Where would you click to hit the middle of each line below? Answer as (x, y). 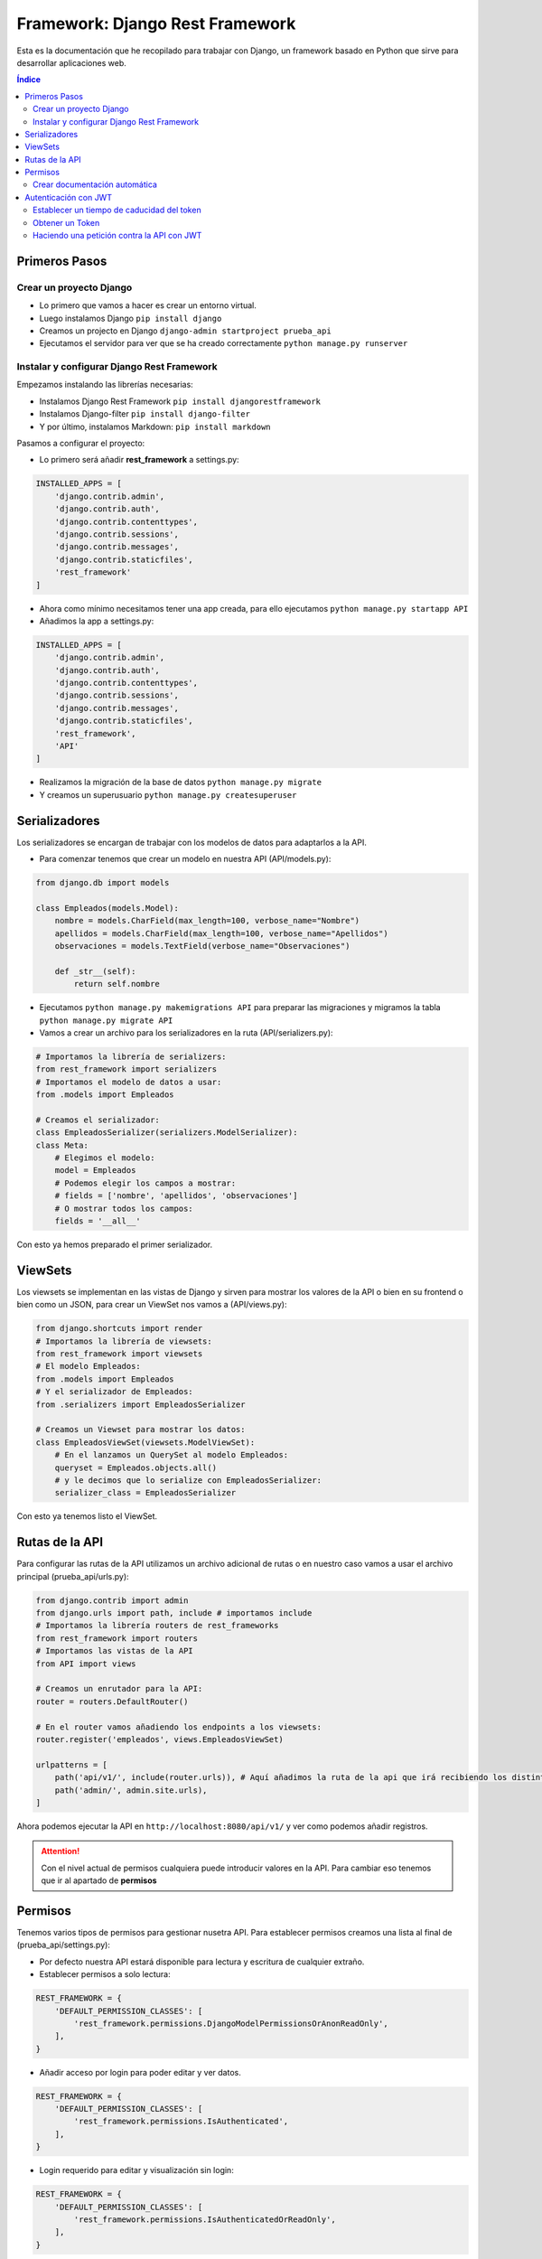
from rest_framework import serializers (126, 1069)
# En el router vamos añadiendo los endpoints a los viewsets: (179, 1727)
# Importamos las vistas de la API (114, 1651)
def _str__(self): (95, 971)
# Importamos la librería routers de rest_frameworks (157, 1626)
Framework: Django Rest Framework (156, 23)
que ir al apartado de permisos (99, 1880)
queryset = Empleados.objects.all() (135, 1467)
